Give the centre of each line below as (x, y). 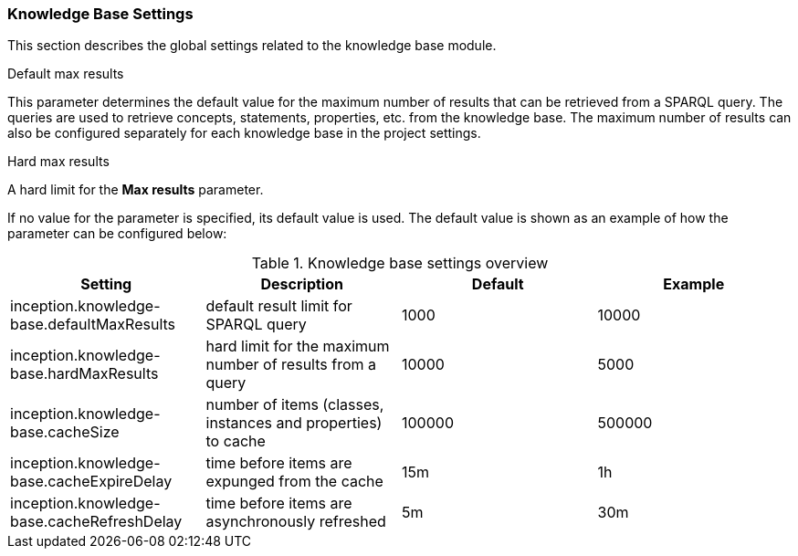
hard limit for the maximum (298, 346)
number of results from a (291, 365)
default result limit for (279, 306)
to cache (236, 441)
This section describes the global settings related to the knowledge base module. (252, 46)
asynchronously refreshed (296, 522)
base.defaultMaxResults (93, 325)
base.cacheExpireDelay (91, 482)
